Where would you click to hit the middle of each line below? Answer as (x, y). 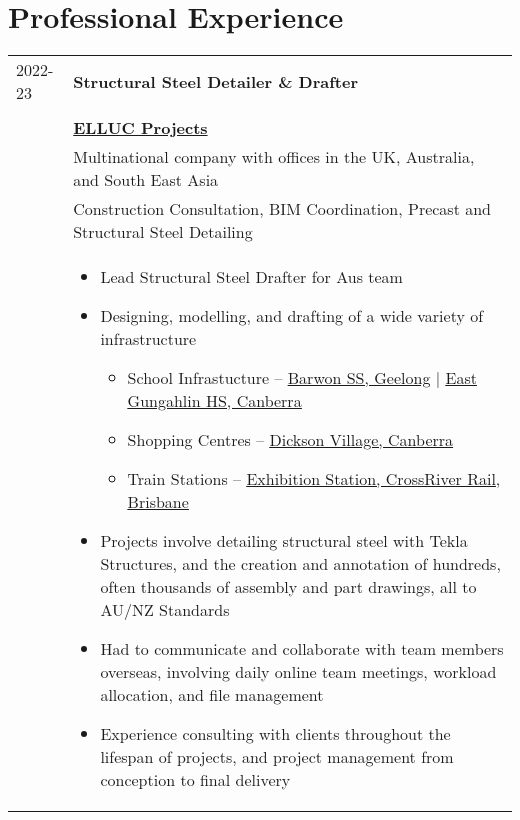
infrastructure (148, 339)
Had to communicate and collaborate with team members (302, 649)
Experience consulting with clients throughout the (275, 734)
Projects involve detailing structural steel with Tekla (284, 541)
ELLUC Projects (140, 128)
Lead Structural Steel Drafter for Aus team (251, 277)
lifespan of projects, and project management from (277, 757)
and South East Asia (146, 180)
